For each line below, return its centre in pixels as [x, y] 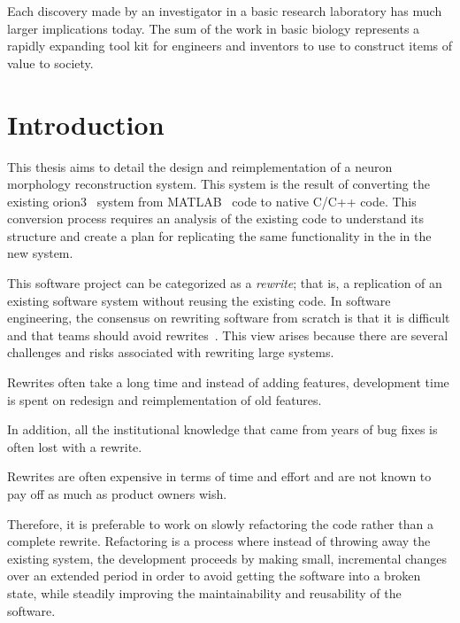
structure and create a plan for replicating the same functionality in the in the [219, 235]
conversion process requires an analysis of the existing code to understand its [216, 218]
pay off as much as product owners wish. [117, 494]
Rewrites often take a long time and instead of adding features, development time [228, 382]
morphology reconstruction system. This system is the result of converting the [218, 184]
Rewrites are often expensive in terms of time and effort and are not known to [219, 476]
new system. [40, 253]
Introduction [86, 124]
